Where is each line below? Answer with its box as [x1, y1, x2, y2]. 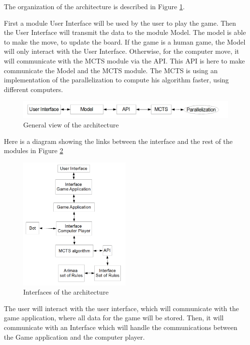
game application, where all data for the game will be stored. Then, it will [4, 313, 224, 323]
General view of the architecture [23, 120, 119, 130]
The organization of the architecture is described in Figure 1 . [4, 1, 185, 11]
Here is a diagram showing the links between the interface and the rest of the [4, 136, 233, 146]
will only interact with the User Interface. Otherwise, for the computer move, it [4, 46, 239, 56]
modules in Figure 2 [4, 145, 63, 156]
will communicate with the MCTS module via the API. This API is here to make [4, 55, 245, 65]
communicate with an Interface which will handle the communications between [4, 322, 237, 332]
